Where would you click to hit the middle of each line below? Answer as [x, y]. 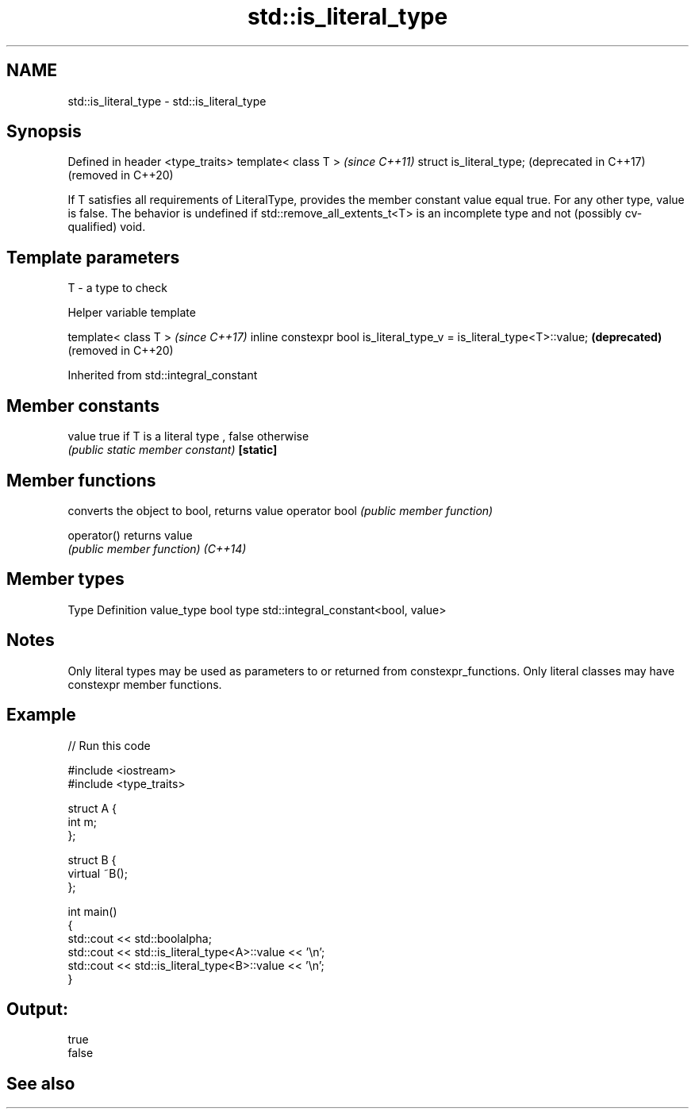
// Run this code [109, 745]
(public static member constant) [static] [173, 450]
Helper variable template [132, 313]
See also [41, 1083]
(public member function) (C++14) [157, 548]
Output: [37, 1009]
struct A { [92, 808]
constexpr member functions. [145, 684]
